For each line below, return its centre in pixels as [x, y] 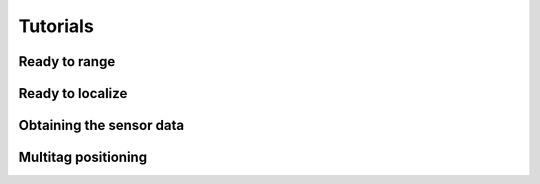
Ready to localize [73, 93]
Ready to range [67, 61]
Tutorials [56, 26]
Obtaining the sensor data [101, 125]
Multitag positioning [83, 157]
